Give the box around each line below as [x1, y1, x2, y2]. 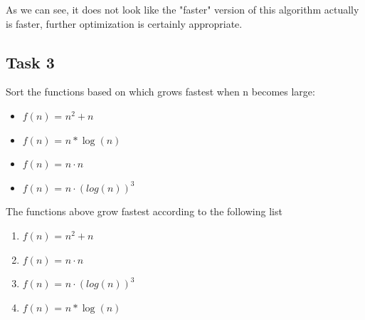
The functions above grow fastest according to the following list [6, 204, 282, 219]
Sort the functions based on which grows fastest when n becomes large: [6, 84, 315, 99]
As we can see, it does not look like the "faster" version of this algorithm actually [6, 2, 359, 16]
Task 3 [6, 51, 55, 73]
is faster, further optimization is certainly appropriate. [6, 16, 243, 31]
